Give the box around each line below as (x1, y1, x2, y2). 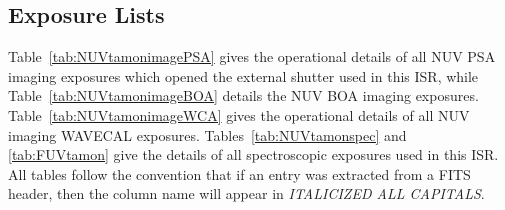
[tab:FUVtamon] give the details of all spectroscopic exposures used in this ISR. (8, 144, 499, 165)
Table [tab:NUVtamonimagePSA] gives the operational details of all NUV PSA (8, 46, 496, 67)
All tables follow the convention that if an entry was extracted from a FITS (8, 163, 471, 184)
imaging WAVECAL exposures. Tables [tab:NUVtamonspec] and (8, 124, 407, 145)
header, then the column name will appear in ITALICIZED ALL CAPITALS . (8, 183, 485, 204)
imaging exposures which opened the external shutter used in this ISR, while (8, 65, 479, 86)
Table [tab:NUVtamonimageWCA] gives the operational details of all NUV (8, 104, 470, 125)
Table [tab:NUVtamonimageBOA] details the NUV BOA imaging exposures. (8, 85, 479, 106)
